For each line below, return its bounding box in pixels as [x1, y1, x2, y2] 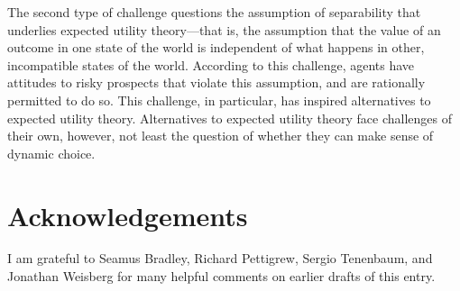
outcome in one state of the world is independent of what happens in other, [7, 38, 425, 57]
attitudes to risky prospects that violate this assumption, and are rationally [7, 73, 426, 92]
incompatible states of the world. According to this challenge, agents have [7, 55, 415, 74]
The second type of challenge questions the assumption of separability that [7, 3, 421, 21]
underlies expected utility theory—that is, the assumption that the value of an [7, 20, 441, 39]
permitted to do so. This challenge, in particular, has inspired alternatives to [7, 90, 431, 109]
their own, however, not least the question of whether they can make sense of [7, 126, 434, 145]
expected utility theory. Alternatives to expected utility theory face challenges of [7, 108, 452, 127]
